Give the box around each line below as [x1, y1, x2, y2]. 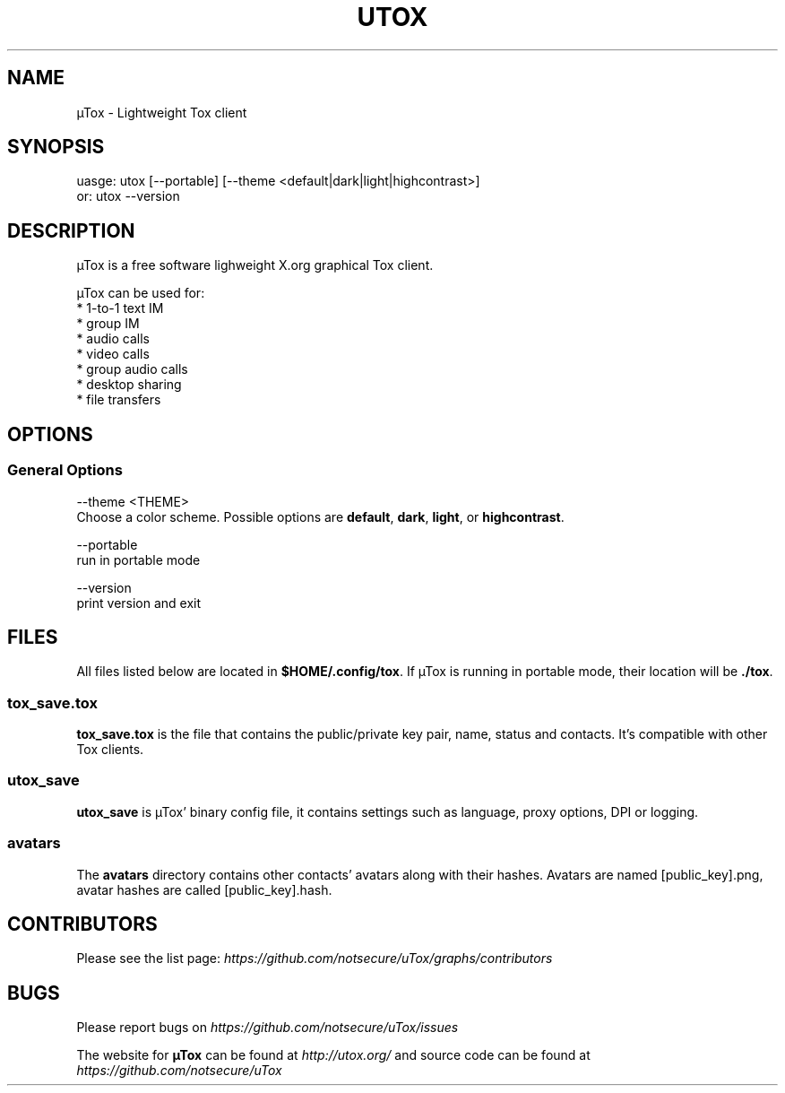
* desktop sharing [76, 377, 182, 393]
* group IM [76, 316, 140, 332]
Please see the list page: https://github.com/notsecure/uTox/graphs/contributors [76, 950, 553, 967]
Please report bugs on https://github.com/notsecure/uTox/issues [76, 1019, 459, 1036]
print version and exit [76, 594, 202, 611]
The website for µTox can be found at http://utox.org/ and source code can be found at [76, 1047, 591, 1063]
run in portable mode [76, 551, 201, 568]
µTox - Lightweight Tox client [76, 104, 247, 120]
